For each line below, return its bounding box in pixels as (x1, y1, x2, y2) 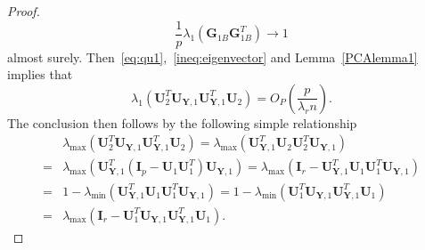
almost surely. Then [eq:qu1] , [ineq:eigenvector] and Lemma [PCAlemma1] (7, 47, 418, 66)
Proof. (7, 2, 40, 20)
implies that (7, 65, 73, 84)
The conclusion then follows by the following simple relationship (7, 113, 357, 132)
